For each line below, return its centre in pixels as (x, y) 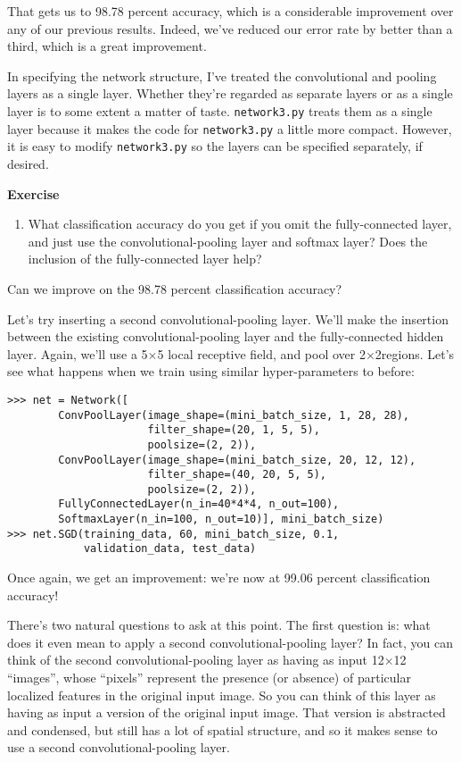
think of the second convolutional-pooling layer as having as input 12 (196, 660)
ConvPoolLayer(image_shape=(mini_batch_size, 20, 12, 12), (237, 460)
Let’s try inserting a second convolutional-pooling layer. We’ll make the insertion (228, 318)
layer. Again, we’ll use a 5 (78, 353)
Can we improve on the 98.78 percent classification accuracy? (175, 288)
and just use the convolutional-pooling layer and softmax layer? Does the (228, 241)
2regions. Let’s (415, 353)
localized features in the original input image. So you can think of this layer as (222, 695)
